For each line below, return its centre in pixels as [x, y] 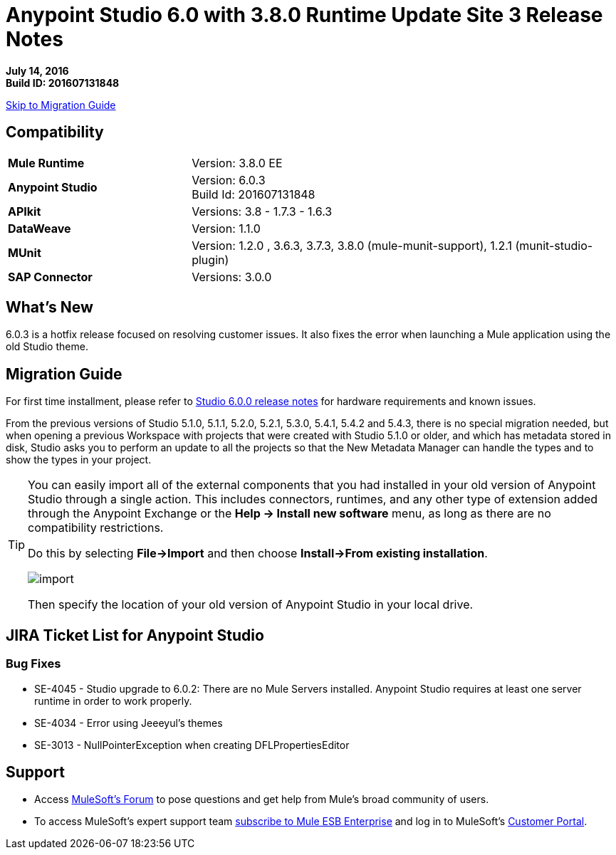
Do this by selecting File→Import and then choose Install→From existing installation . [258, 554]
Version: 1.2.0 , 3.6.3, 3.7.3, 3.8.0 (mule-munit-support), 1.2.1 [352, 245]
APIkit [25, 211]
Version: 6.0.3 [229, 180]
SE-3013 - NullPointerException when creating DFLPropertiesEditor [192, 745]
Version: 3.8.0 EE [237, 163]
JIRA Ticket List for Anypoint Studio [135, 635]
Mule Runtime [46, 163]
